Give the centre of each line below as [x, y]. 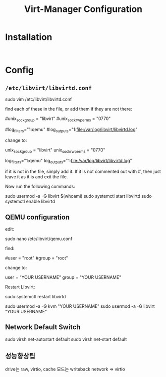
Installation [29, 37]
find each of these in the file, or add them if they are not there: [69, 109]
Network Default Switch [43, 327]
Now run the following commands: [40, 187]
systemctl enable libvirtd [30, 201]
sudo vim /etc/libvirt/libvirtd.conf [38, 99]
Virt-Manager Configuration [83, 9]
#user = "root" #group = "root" [37, 258]
